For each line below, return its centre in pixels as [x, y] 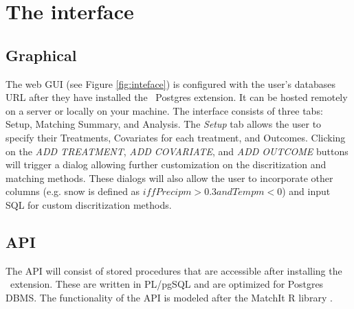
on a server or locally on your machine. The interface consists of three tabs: [164, 110]
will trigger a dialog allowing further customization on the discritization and [166, 164]
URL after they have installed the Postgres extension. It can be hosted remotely [177, 97]
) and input [306, 191]
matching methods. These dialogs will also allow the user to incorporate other [169, 178]
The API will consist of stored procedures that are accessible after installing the [174, 270]
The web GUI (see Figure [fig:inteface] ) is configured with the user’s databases [170, 83]
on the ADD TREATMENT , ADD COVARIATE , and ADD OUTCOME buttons [177, 151]
